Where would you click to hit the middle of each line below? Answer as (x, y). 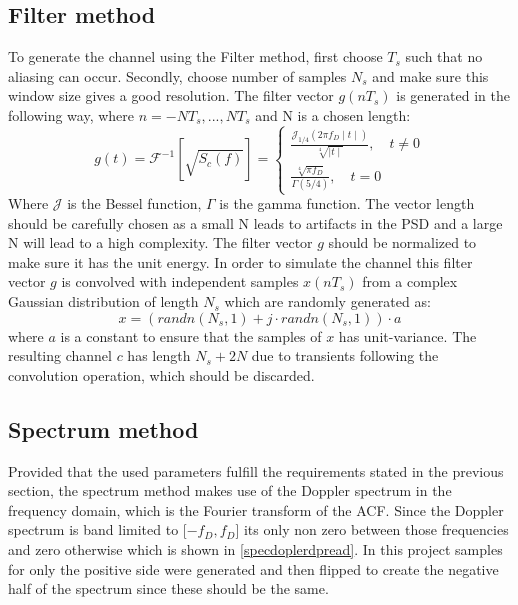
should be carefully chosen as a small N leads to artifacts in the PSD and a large (255, 222)
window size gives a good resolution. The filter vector (171, 95)
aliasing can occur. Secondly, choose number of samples (177, 75)
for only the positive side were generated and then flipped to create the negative (253, 568)
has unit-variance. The (407, 335)
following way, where (71, 114)
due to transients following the (345, 355)
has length (159, 355)
